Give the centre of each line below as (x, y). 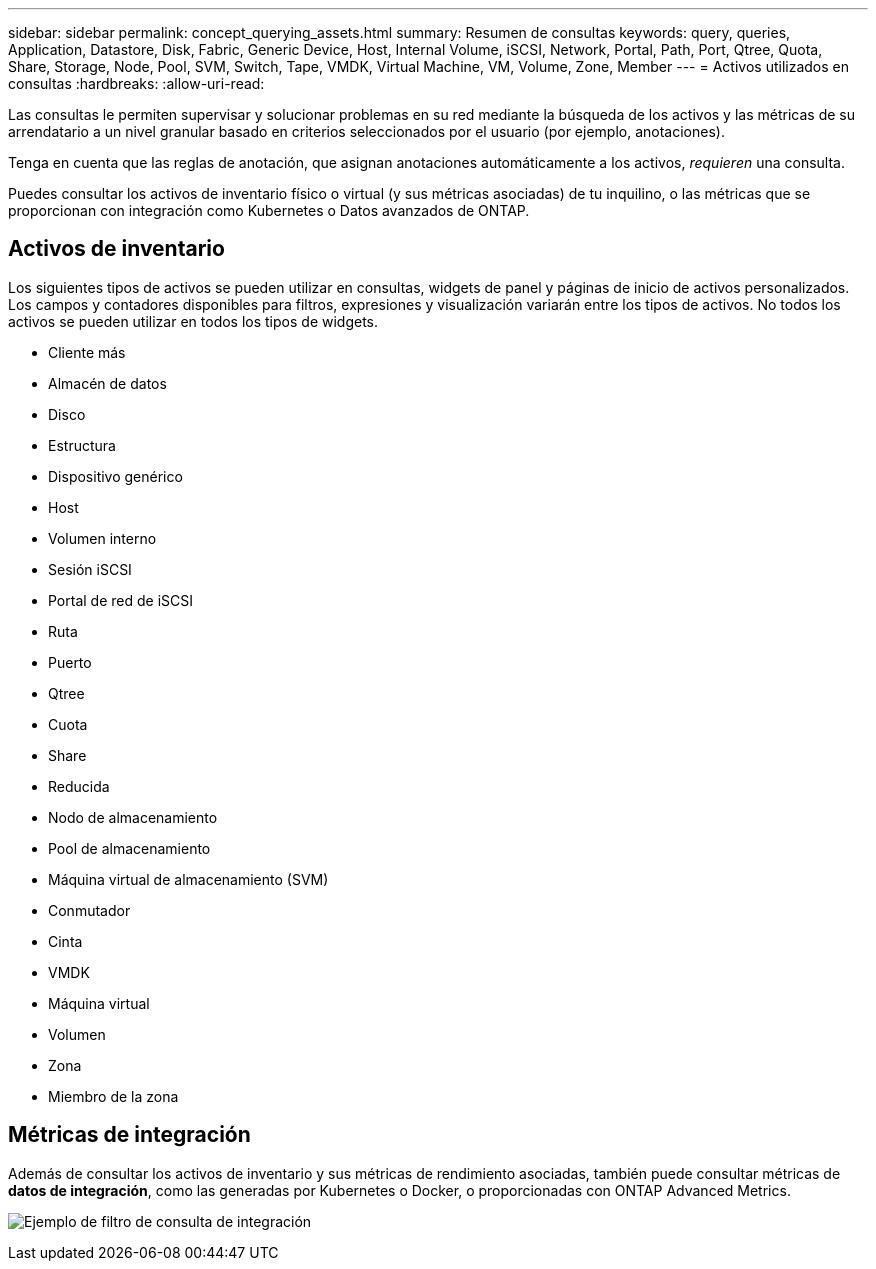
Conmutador (89, 910)
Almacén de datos (107, 383)
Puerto (70, 662)
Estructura (82, 445)
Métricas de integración (129, 1135)
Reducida (79, 786)
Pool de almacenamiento (129, 848)
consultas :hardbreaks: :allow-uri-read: (136, 83)
